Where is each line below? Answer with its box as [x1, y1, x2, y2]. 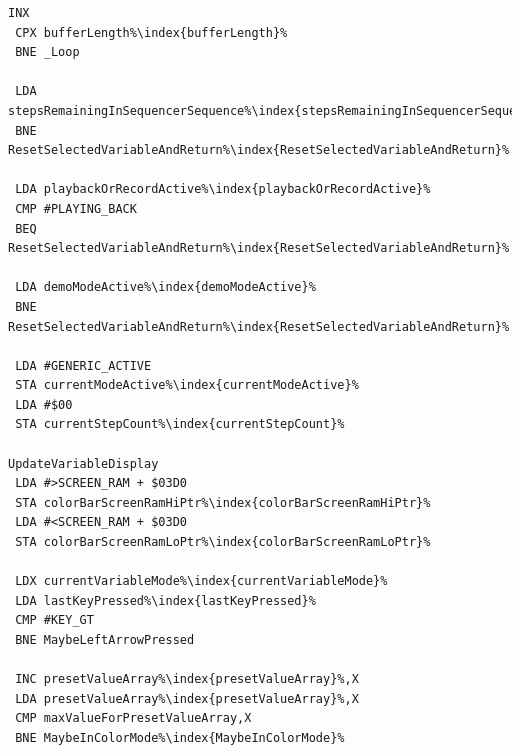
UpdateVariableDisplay [8, 456, 159, 471]
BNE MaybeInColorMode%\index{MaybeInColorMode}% [15, 730, 345, 745]
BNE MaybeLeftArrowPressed [15, 633, 195, 647]
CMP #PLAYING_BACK [15, 201, 137, 216]
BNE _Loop [15, 45, 80, 60]
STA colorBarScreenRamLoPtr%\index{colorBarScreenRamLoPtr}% [15, 535, 431, 550]
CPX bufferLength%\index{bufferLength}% [15, 25, 288, 40]
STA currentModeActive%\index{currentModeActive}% [15, 378, 359, 393]
